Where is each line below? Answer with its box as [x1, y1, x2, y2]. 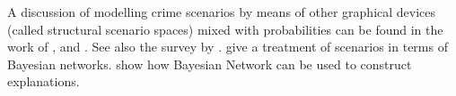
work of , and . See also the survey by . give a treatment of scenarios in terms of [7, 37, 448, 56]
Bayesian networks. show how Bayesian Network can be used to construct [7, 54, 412, 73]
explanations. [7, 72, 80, 91]
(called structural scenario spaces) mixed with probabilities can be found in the [7, 20, 443, 38]
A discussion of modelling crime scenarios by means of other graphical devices [7, 3, 436, 20]
